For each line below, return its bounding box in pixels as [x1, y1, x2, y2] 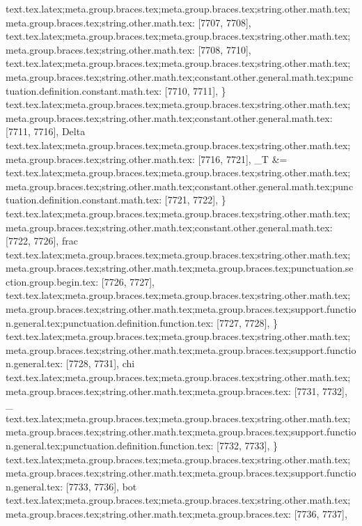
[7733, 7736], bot [65, 479, 137, 493]
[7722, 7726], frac [6, 233, 78, 248]
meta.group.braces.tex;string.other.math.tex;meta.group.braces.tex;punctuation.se [6, 261, 354, 275]
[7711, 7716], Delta [6, 124, 86, 139]
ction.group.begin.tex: [6, 274, 99, 288]
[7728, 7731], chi [65, 356, 135, 371]
